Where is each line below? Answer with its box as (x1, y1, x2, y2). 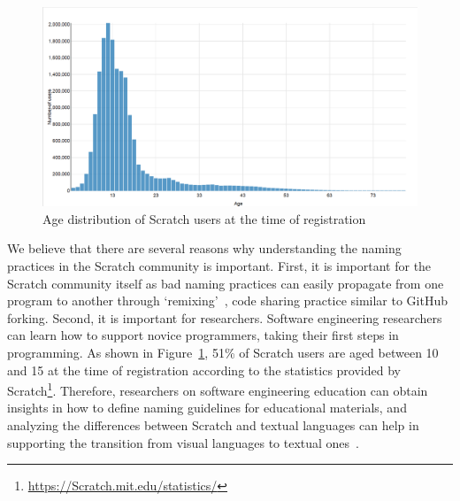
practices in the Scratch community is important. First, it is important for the (7, 257, 432, 275)
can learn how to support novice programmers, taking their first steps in (7, 326, 399, 344)
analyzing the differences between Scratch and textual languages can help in (7, 416, 419, 435)
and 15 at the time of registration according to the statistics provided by (7, 360, 401, 379)
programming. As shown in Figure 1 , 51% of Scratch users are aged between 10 (7, 343, 439, 361)
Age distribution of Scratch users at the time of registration (42, 209, 366, 227)
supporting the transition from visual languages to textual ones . (7, 433, 360, 451)
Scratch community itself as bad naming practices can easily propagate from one (7, 274, 444, 292)
